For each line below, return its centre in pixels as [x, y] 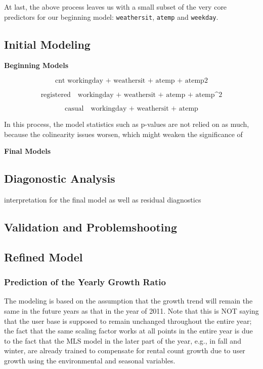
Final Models [28, 151]
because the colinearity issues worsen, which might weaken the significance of [123, 134]
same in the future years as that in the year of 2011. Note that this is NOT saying [131, 311]
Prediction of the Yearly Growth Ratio [85, 282]
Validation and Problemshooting [91, 227]
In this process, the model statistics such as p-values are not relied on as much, [127, 124]
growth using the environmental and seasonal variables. [90, 360]
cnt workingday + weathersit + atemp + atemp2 [131, 81]
